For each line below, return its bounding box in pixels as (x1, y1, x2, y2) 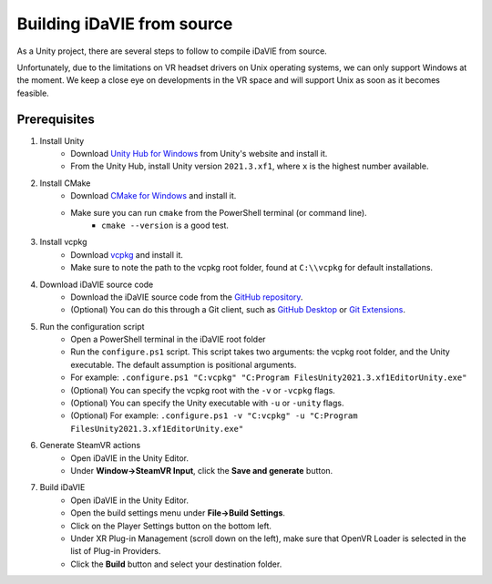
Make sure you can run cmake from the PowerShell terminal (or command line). (70, 207, 368, 218)
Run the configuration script (39, 321, 145, 332)
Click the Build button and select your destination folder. (70, 558, 282, 569)
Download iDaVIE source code (39, 279, 154, 290)
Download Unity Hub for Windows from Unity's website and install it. (70, 149, 328, 159)
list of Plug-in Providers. (70, 546, 161, 557)
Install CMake (39, 178, 91, 189)
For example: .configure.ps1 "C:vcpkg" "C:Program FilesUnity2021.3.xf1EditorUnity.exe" (70, 372, 467, 383)
